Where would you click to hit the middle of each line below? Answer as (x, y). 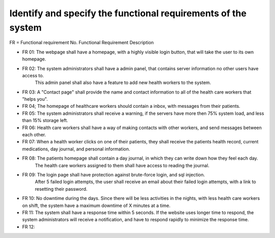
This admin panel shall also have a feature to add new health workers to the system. (123, 83)
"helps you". (35, 99)
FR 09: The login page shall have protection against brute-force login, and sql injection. (114, 174)
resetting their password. (61, 189)
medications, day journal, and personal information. (76, 149)
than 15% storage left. (45, 121)
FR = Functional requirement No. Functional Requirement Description (81, 43)
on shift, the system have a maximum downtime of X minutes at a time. (96, 205)
